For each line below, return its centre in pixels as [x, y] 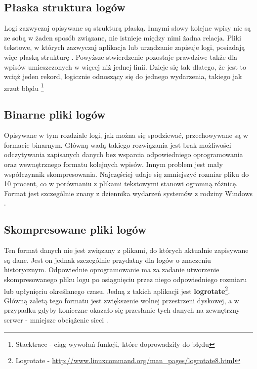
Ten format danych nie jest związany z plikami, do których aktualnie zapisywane [126, 250]
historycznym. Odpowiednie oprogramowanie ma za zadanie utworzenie [112, 269]
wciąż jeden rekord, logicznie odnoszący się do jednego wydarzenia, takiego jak [123, 76]
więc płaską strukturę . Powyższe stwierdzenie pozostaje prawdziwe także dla [121, 57]
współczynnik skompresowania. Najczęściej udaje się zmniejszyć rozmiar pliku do [127, 174]
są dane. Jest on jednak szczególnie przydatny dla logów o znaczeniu [107, 260]
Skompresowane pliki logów [75, 229]
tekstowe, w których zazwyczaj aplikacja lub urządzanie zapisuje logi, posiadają [125, 47]
